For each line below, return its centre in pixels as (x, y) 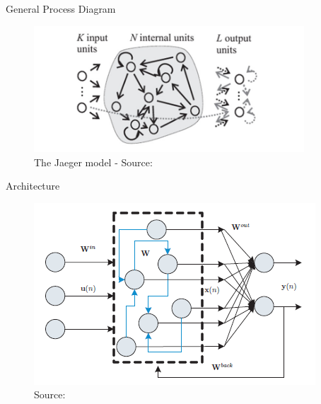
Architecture (33, 186)
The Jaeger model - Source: (93, 162)
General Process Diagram (61, 8)
